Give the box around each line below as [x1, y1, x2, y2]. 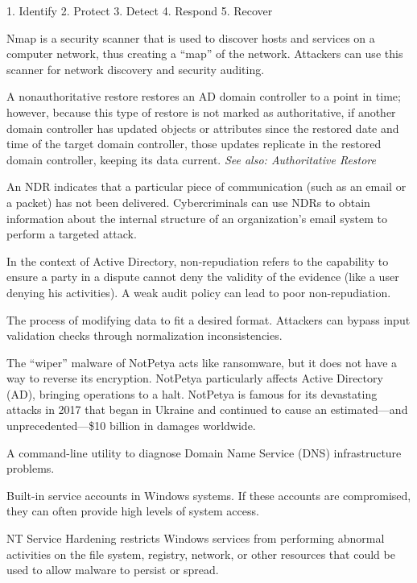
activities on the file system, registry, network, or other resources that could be [6, 545, 395, 562]
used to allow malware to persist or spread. [6, 561, 219, 578]
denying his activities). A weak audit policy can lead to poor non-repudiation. [6, 283, 391, 300]
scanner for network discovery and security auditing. [6, 60, 265, 77]
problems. [6, 460, 55, 477]
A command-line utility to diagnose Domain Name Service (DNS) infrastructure [6, 444, 402, 461]
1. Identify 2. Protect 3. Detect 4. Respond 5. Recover [6, 2, 273, 19]
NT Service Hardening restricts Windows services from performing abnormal [6, 530, 385, 547]
